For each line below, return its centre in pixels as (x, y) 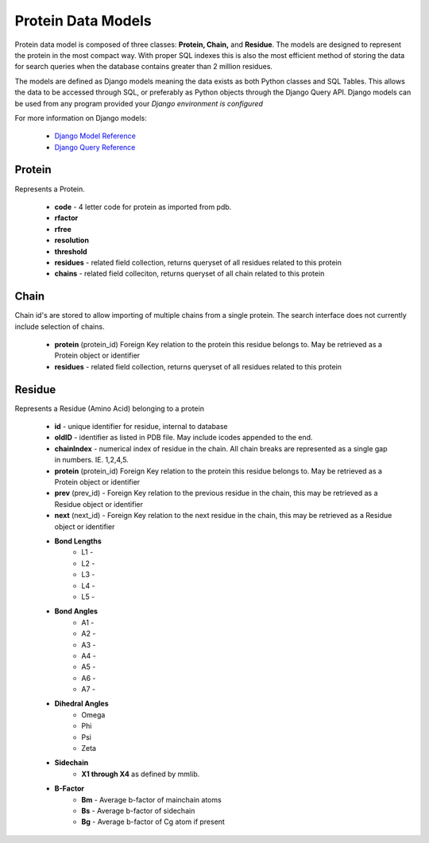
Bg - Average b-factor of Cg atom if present (153, 822)
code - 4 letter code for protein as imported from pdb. (143, 207)
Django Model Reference (95, 136)
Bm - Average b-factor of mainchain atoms (151, 799)
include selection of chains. (60, 327)
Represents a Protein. (50, 189)
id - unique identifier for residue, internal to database (141, 427)
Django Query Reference (95, 147)
